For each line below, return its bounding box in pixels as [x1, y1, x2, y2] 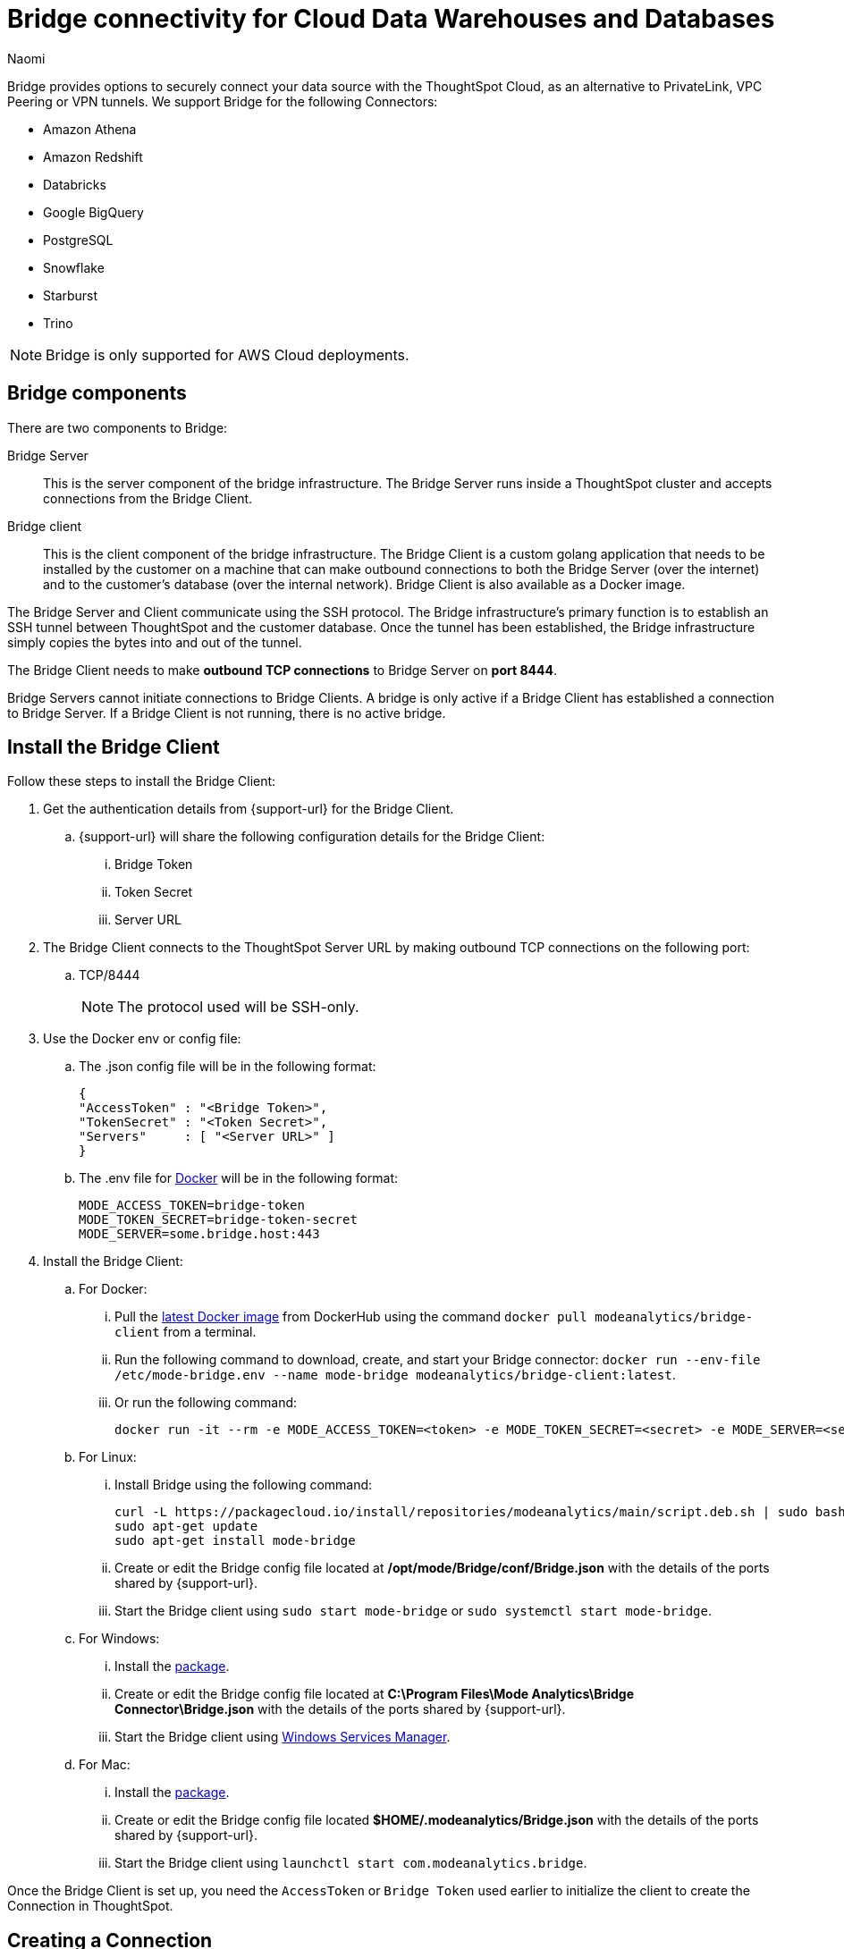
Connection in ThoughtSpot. [7, 1898, 173, 1914]
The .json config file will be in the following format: [79, 1059, 376, 1075]
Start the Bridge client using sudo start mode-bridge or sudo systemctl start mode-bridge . [114, 1603, 713, 1619]
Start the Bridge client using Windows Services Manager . [114, 1729, 451, 1745]
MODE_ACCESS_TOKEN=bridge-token [79, 1198, 305, 1213]
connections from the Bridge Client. [43, 490, 253, 506]
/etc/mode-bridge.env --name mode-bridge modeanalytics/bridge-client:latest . [114, 1367, 676, 1383]
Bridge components [7, 382, 187, 405]
